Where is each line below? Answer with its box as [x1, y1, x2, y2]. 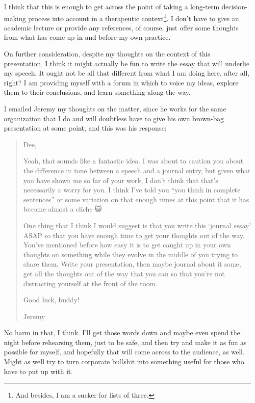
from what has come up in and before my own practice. [4, 32, 171, 42]
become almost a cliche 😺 [23, 204, 102, 214]
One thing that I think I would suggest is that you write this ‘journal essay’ [23, 220, 251, 230]
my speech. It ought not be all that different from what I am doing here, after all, [4, 68, 250, 78]
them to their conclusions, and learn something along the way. [4, 87, 191, 97]
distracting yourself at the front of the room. [23, 278, 157, 288]
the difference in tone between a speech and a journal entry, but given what [23, 165, 251, 175]
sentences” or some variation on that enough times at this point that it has [23, 194, 249, 204]
